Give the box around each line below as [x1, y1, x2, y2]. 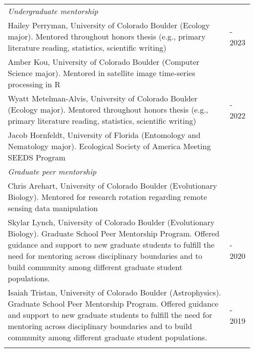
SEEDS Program [8, 152, 65, 163]
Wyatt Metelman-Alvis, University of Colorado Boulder [8, 93, 198, 104]
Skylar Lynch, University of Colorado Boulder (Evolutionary [8, 216, 215, 228]
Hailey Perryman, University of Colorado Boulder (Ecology [8, 20, 210, 31]
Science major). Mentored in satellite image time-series [8, 67, 195, 78]
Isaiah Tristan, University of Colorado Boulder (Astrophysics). [8, 287, 221, 298]
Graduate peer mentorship [8, 166, 97, 177]
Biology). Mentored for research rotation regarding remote [8, 191, 207, 202]
